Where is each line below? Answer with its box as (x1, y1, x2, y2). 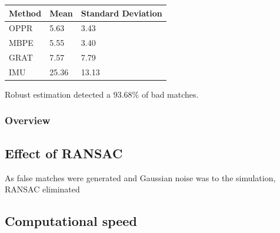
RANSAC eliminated (5, 183, 80, 195)
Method (9, 6, 42, 19)
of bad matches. (141, 88, 199, 100)
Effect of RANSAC (5, 144, 123, 162)
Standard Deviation (81, 6, 162, 19)
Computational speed (5, 212, 137, 230)
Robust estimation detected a (5, 88, 111, 100)
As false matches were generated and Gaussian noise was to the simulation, (5, 171, 276, 184)
